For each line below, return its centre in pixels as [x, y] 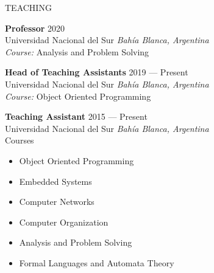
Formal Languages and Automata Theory [97, 262]
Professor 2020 [35, 28]
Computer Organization [64, 222]
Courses [20, 140]
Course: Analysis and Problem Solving [77, 51]
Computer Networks [57, 202]
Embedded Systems [55, 181]
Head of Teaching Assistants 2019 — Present [97, 72]
